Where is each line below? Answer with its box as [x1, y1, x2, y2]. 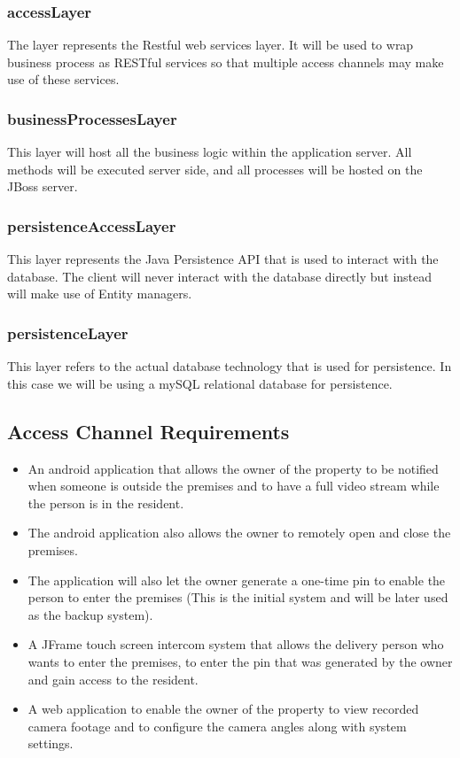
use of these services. [7, 70, 120, 89]
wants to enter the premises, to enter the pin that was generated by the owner [27, 652, 453, 670]
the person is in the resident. [27, 493, 184, 512]
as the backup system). [27, 605, 153, 623]
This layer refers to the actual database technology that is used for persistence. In [7, 357, 452, 375]
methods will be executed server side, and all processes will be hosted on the [7, 159, 423, 178]
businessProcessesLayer [7, 107, 177, 129]
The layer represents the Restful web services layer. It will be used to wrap [7, 35, 414, 54]
